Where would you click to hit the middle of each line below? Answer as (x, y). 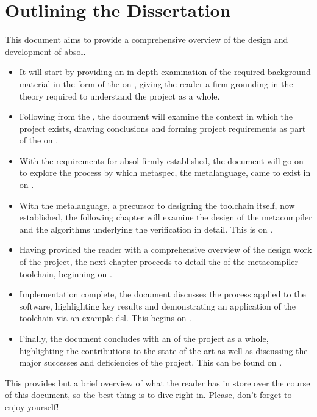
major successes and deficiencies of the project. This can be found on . (151, 362)
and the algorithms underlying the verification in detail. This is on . (146, 229)
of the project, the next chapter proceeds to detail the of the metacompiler (158, 262)
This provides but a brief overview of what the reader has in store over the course (158, 383)
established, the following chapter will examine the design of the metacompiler (166, 217)
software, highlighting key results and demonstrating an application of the (157, 306)
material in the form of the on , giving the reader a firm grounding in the (156, 83)
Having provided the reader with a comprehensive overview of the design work (166, 249)
